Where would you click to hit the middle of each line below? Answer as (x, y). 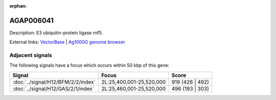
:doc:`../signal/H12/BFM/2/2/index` (54, 82)
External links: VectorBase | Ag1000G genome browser (67, 42)
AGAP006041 (31, 20)
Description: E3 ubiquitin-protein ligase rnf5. (56, 33)
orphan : (18, 6)
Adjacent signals (31, 55)
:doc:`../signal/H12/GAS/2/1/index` (53, 88)
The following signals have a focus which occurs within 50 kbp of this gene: (89, 65)
